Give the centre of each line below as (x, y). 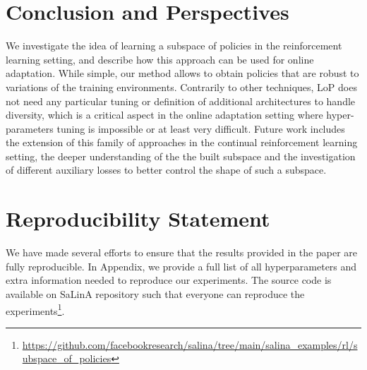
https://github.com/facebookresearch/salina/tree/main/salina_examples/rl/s (190, 344)
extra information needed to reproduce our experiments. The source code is (169, 280)
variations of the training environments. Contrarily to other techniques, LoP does (181, 86)
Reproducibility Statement (138, 219)
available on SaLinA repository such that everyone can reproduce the (155, 293)
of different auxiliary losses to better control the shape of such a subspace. (166, 170)
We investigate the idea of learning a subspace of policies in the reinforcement (174, 46)
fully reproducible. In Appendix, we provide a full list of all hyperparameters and (181, 266)
